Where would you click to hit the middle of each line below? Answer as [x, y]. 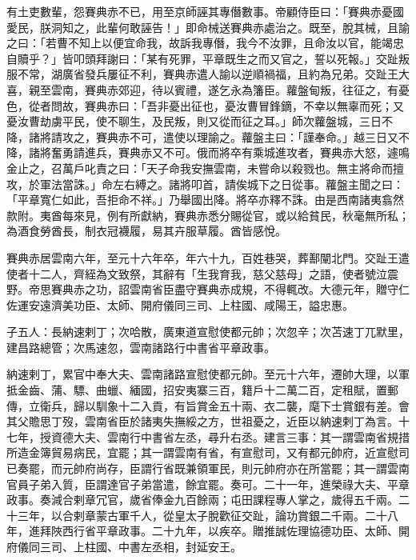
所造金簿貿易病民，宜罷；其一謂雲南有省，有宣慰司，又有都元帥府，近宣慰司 [208, 452]
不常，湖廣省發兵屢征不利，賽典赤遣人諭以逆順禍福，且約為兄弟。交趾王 [208, 74]
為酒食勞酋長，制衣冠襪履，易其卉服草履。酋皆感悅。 [146, 231]
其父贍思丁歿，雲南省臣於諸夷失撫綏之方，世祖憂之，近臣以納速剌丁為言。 [202, 421]
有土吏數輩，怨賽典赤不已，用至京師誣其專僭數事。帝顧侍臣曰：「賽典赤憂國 [205, 11]
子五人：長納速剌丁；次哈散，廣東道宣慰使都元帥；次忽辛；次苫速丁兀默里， [208, 332]
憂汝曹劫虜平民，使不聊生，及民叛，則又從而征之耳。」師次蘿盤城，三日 [194, 121]
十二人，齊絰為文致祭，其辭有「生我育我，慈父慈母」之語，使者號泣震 [213, 273]
